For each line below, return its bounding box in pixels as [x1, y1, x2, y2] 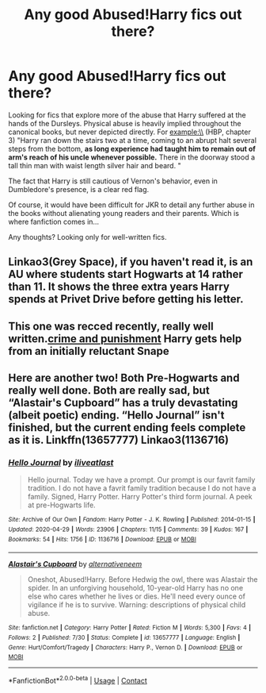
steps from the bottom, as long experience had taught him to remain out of [8, 144, 256, 153]
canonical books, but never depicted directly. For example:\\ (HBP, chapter [8, 127, 251, 137]
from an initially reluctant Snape [8, 344, 170, 358]
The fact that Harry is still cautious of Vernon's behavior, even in [8, 176, 218, 186]
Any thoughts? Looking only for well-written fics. [8, 232, 167, 241]
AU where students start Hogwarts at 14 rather [8, 268, 244, 281]
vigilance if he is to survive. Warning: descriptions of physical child [27, 600, 246, 610]
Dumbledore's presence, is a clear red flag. [8, 184, 150, 194]
